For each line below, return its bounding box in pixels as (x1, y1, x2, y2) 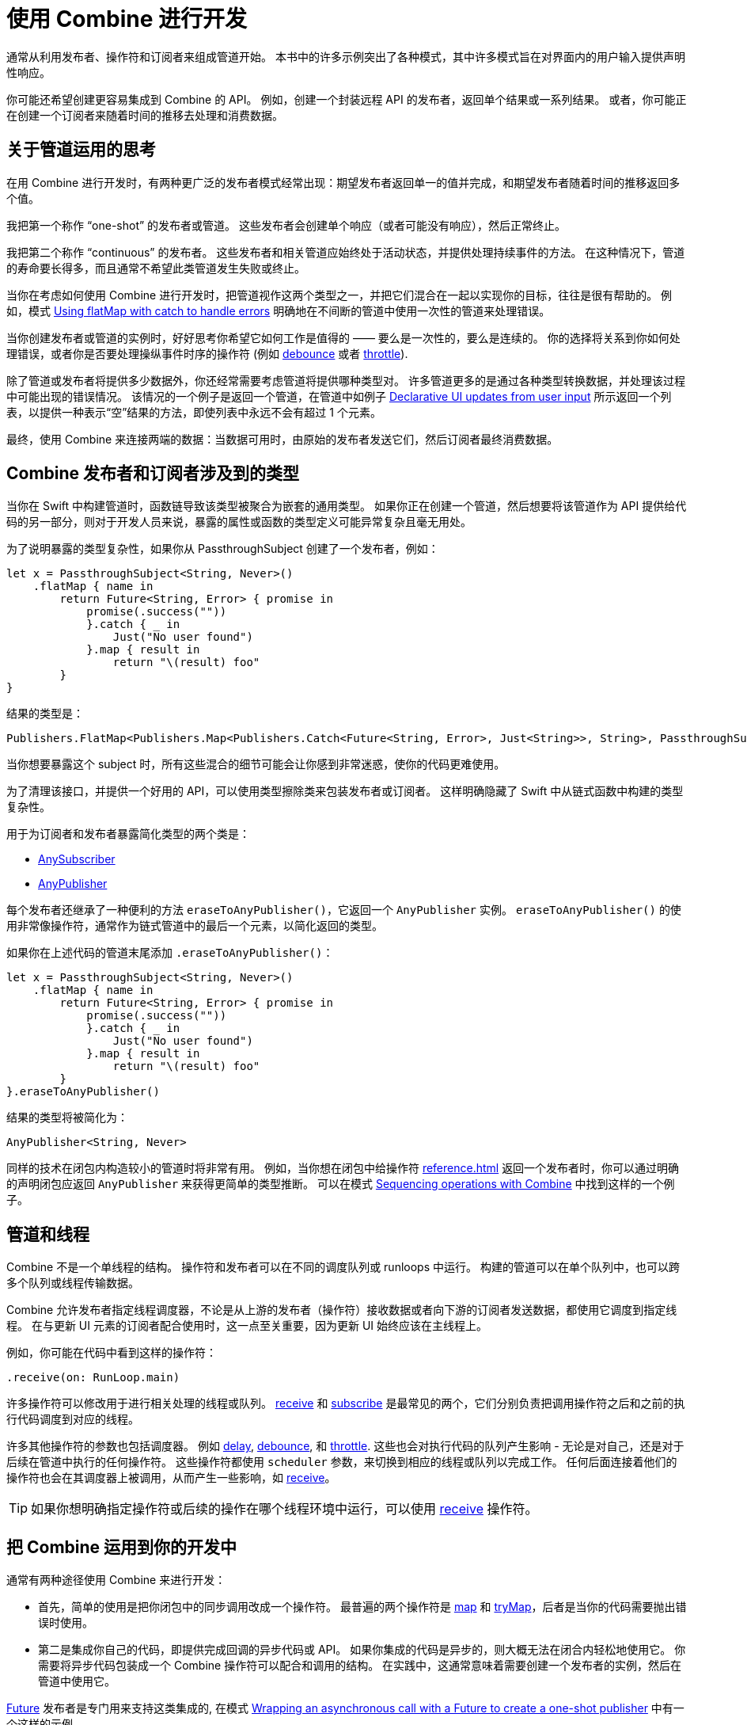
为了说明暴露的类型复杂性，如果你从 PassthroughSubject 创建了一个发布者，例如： (6, 542, 439, 556)
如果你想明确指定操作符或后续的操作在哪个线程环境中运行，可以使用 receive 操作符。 (31, 1501, 538, 1517)
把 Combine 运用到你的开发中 (6, 1537, 237, 1557)
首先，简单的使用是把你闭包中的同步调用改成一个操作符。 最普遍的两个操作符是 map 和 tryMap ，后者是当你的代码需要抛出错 (38, 1600, 687, 1614)
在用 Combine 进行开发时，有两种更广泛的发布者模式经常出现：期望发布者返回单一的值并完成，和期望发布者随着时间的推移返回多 (6, 175, 681, 189)
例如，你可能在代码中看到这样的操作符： (6, 1346, 217, 1360)
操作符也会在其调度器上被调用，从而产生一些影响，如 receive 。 (6, 1471, 336, 1485)
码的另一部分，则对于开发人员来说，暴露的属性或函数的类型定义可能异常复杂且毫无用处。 (6, 515, 472, 529)
